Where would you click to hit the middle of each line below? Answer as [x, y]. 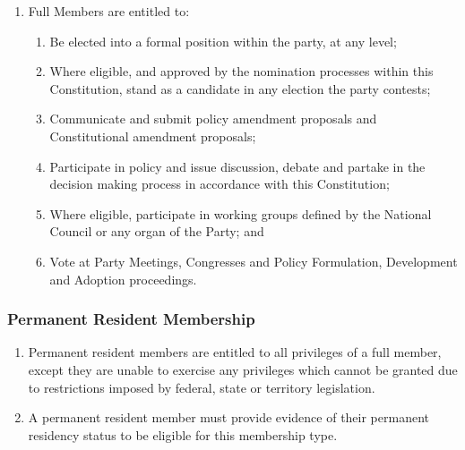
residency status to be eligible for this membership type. [183, 434]
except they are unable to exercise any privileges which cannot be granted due [243, 369]
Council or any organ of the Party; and [157, 231]
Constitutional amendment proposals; [153, 136]
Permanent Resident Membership [131, 319]
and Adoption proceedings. [123, 279]
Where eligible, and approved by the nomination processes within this [241, 71]
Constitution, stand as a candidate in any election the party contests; [240, 88]
